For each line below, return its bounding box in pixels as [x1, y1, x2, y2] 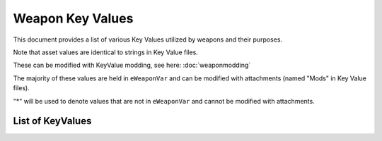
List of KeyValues [13, 115, 92, 127]
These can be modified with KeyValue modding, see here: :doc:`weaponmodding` [13, 61, 251, 70]
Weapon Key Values [13, 11, 134, 26]
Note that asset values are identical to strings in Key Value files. [13, 48, 198, 56]
